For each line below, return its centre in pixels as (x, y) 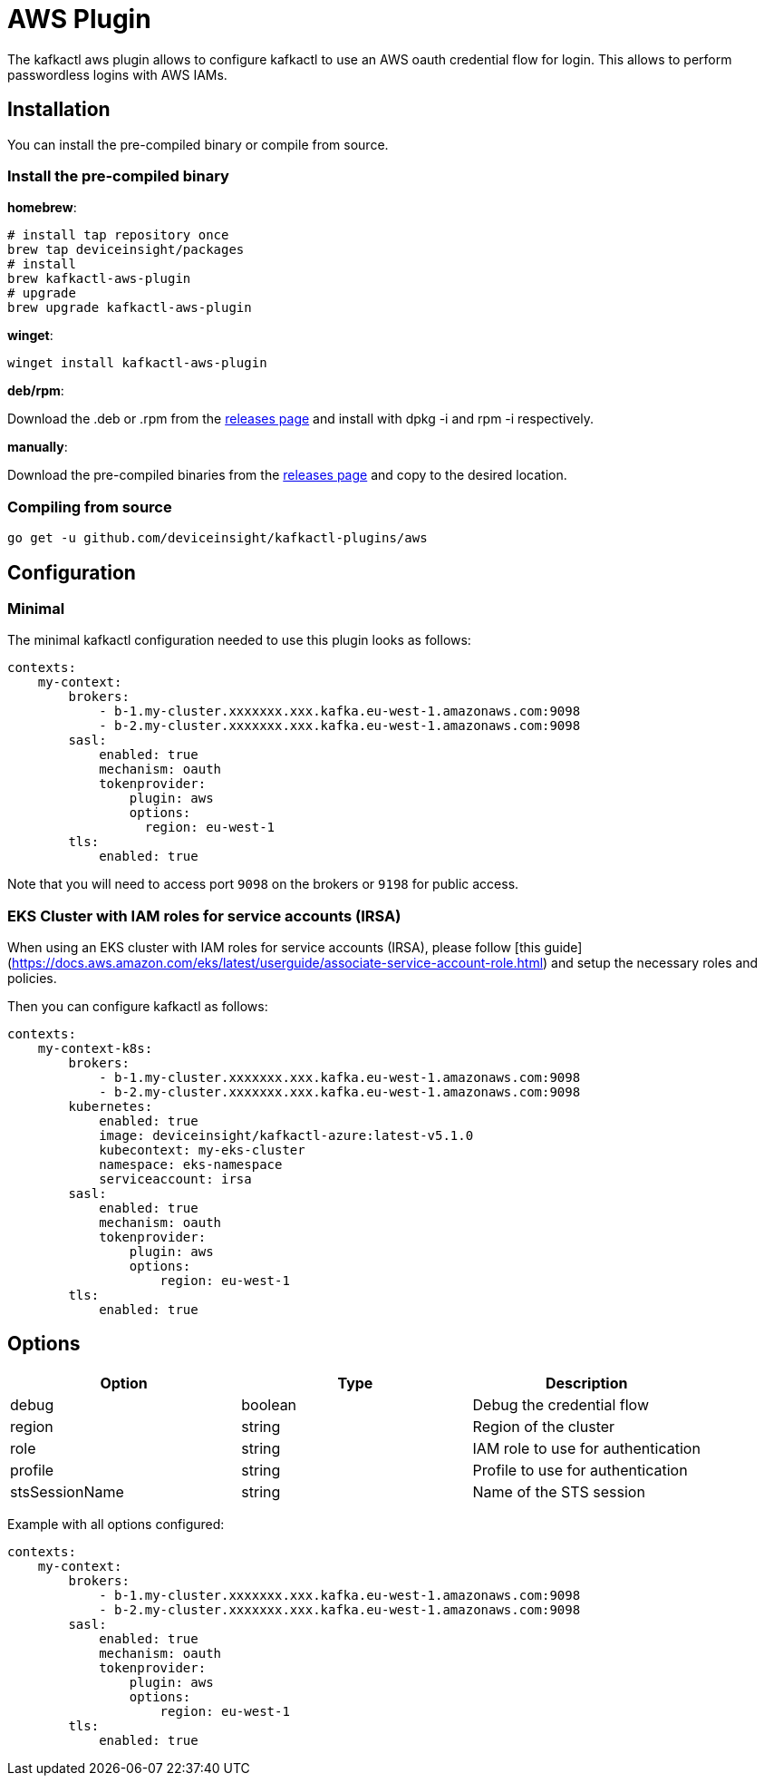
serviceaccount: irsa (175, 1179)
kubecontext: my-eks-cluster (202, 1150)
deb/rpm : (36, 391)
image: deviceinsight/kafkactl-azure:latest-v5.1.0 (286, 1136)
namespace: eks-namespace (191, 1165)
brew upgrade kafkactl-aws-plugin (130, 308)
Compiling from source (90, 507)
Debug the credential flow (561, 1404)
